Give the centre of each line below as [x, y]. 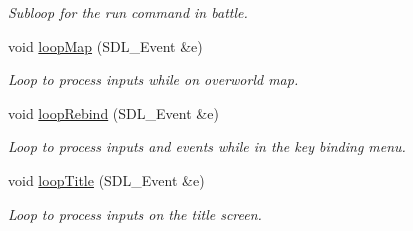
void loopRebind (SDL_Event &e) [113, 112]
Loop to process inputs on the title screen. [135, 213]
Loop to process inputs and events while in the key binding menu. [207, 146]
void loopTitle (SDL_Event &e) [106, 179]
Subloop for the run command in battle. [128, 12]
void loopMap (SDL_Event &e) [105, 45]
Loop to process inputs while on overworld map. [153, 79]
